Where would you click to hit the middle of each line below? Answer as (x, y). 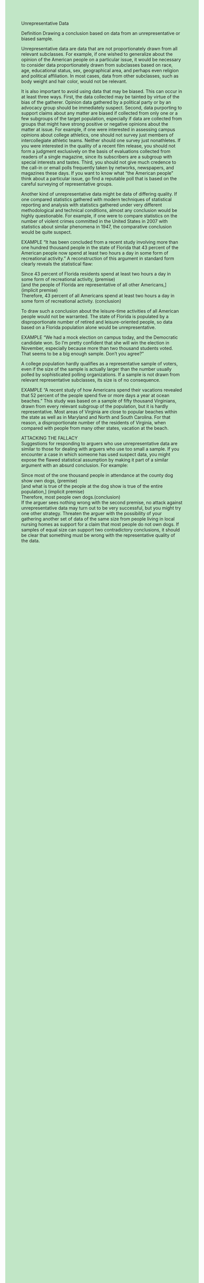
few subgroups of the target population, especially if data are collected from (102, 119)
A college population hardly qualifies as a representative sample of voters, (100, 364)
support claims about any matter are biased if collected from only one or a (100, 113)
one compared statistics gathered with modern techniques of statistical (97, 199)
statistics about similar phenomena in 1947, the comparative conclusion (97, 227)
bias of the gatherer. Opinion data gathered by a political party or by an (96, 102)
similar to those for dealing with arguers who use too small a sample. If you (100, 449)
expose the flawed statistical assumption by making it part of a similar (95, 460)
